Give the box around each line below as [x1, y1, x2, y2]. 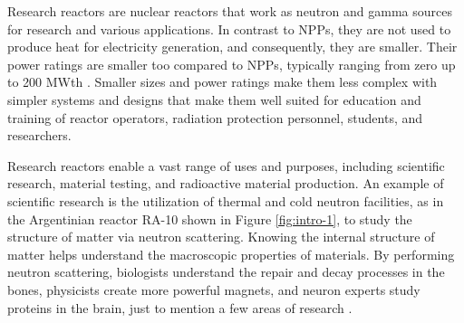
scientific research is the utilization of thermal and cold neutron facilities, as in [7, 191, 444, 210]
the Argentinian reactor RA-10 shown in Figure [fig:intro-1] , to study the [7, 209, 412, 228]
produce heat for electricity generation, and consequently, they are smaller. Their [7, 37, 458, 56]
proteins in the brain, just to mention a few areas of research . [7, 298, 353, 317]
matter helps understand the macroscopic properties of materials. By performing [7, 244, 455, 263]
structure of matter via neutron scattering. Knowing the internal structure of [7, 227, 435, 246]
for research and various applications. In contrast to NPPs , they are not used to [7, 19, 451, 38]
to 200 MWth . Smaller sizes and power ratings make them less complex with [7, 72, 438, 91]
